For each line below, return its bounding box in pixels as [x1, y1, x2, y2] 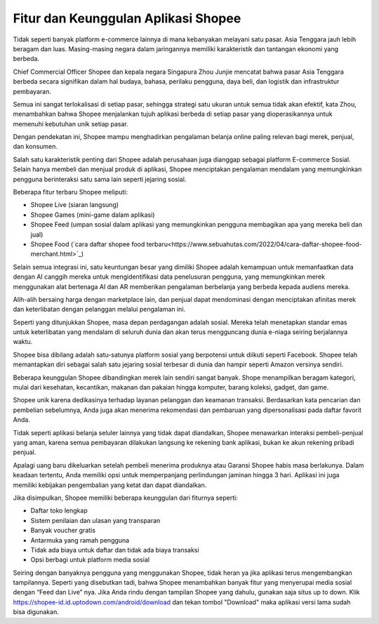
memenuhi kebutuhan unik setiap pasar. [13, 119, 129, 128]
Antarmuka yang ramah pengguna [30, 536, 130, 544]
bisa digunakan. [13, 608, 59, 616]
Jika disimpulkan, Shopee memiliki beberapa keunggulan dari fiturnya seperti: [13, 493, 238, 502]
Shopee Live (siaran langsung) [30, 201, 119, 209]
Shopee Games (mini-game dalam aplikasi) [30, 211, 155, 219]
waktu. [13, 338, 33, 346]
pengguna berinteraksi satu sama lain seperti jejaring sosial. [13, 175, 187, 183]
